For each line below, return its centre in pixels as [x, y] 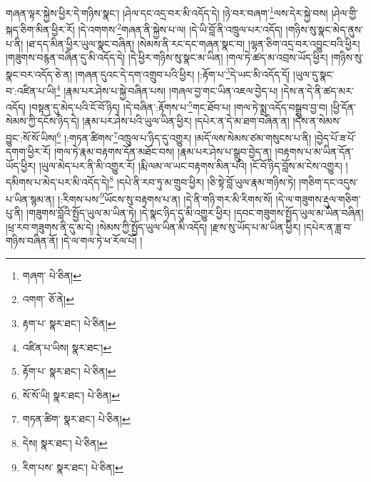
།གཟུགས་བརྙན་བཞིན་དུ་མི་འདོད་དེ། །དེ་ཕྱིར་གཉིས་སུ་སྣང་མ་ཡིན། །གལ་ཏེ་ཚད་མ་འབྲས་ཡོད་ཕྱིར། [167, 57]
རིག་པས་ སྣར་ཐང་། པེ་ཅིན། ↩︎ [73, 467]
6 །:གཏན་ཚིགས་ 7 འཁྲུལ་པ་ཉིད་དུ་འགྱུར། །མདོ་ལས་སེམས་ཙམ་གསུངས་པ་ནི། [184, 137]
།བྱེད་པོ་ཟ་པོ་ [335, 137]
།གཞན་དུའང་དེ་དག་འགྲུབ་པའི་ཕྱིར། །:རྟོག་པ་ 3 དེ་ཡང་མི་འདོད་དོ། [183, 73]
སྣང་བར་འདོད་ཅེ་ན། [39, 74]
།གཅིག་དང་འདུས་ [328, 182]
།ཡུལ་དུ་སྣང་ [314, 74]
